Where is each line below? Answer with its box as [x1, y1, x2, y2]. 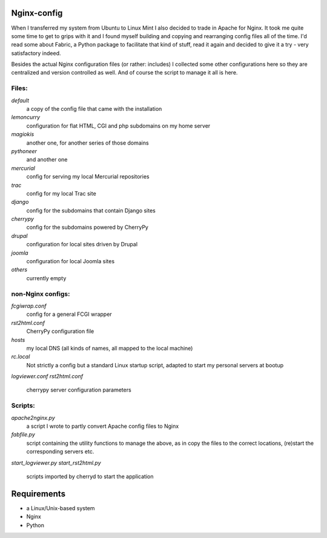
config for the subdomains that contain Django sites [26, 206, 156, 214]
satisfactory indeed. [11, 49, 61, 57]
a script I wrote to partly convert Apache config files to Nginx [26, 422, 179, 430]
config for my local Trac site [26, 189, 96, 197]
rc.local [11, 353, 30, 360]
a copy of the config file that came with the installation [26, 105, 162, 112]
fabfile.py [11, 431, 36, 438]
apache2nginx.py [11, 414, 56, 421]
